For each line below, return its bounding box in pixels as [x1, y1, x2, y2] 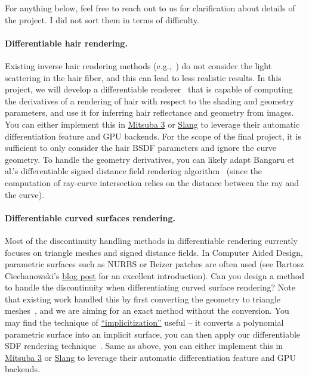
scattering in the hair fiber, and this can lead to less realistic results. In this [5, 71, 282, 84]
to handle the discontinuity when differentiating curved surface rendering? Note [5, 281, 295, 293]
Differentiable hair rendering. [5, 36, 128, 49]
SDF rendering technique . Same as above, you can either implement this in [5, 339, 283, 352]
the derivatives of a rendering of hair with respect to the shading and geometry [5, 94, 294, 107]
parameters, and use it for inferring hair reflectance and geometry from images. [5, 106, 294, 119]
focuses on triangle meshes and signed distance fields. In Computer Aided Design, [5, 246, 303, 258]
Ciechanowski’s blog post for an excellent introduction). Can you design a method [5, 269, 305, 282]
